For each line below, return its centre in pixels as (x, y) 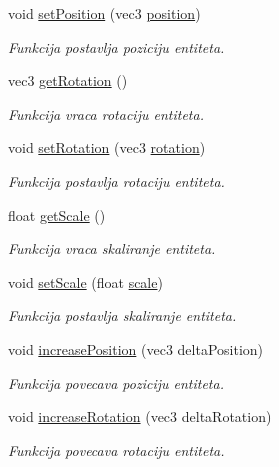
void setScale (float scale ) (85, 281)
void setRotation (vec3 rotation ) (107, 147)
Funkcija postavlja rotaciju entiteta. (116, 180)
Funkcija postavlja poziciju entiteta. (116, 46)
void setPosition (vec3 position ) (104, 13)
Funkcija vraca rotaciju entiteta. (106, 113)
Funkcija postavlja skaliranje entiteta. (122, 315)
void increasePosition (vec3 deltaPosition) (136, 348)
